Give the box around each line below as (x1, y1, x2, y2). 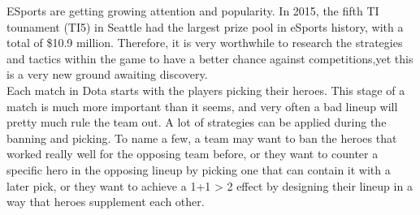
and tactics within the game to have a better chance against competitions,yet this (6, 49, 414, 67)
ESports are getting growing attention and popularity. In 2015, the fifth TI (6, 2, 379, 19)
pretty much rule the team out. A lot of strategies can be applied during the (6, 114, 387, 131)
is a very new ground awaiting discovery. (6, 66, 208, 83)
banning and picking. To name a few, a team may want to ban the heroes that (6, 129, 397, 146)
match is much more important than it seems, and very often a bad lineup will (6, 97, 398, 114)
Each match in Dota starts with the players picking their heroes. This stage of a (6, 81, 405, 98)
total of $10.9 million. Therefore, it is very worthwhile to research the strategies (6, 34, 403, 51)
